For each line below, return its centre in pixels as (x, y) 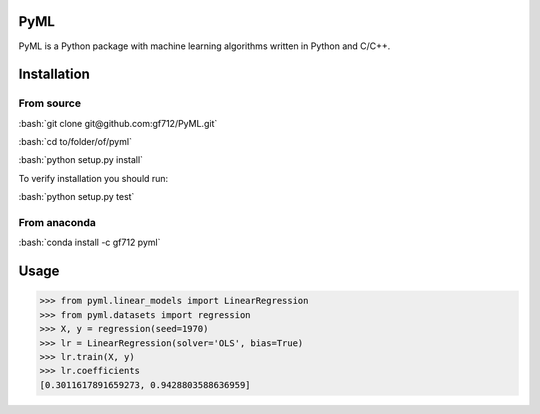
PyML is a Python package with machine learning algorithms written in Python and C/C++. (204, 46)
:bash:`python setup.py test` (76, 197)
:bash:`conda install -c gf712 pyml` (89, 242)
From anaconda (57, 222)
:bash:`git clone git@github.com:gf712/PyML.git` (118, 123)
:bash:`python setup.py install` (81, 160)
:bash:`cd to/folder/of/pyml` (75, 142)
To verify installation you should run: (93, 178)
